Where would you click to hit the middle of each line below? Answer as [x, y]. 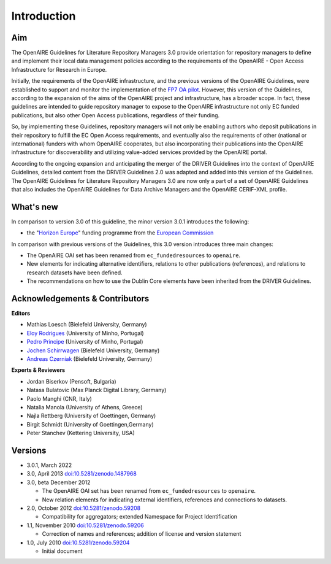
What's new [35, 207]
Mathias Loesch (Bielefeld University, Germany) [87, 325]
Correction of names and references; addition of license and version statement [142, 534]
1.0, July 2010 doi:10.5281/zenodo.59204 [78, 543]
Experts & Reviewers [38, 370]
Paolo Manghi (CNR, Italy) [59, 398]
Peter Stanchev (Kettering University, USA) [81, 433]
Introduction [44, 16]
